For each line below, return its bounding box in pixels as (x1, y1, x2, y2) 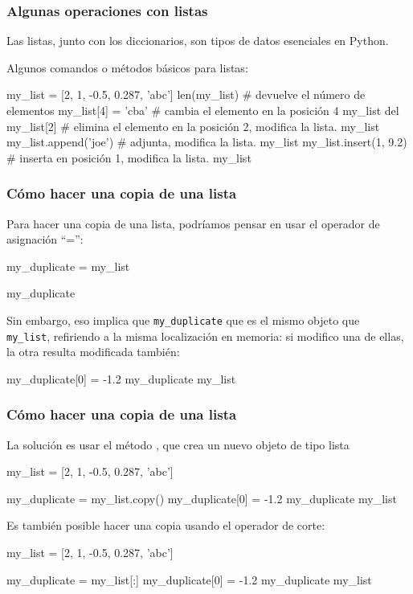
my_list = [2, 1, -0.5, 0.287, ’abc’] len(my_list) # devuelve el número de (6, 86, 366, 103)
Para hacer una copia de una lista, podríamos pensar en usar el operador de (6, 215, 380, 231)
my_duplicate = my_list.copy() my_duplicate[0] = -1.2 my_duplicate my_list (6, 490, 397, 506)
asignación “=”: (6, 231, 84, 248)
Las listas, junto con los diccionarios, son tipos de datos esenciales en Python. (6, 32, 389, 49)
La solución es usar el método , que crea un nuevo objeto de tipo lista (6, 436, 350, 453)
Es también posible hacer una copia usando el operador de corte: (6, 517, 325, 534)
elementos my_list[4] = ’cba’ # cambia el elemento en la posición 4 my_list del (6, 102, 399, 118)
